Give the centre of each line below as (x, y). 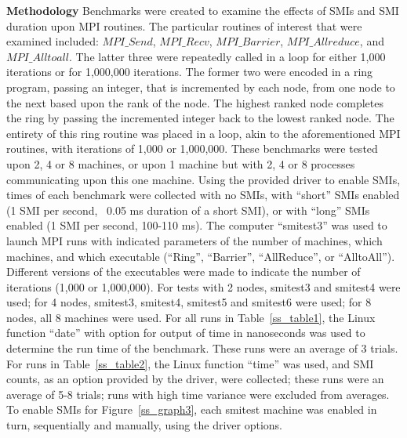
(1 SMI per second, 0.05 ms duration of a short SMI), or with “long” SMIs (188, 210)
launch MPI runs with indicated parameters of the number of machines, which (194, 240)
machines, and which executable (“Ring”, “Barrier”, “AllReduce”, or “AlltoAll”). (201, 256)
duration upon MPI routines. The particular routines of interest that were (184, 25)
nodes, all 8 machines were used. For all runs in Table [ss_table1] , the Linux (191, 317)
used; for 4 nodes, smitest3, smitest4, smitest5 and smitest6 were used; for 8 (189, 302)
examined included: (53, 41)
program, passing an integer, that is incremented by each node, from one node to (201, 87)
